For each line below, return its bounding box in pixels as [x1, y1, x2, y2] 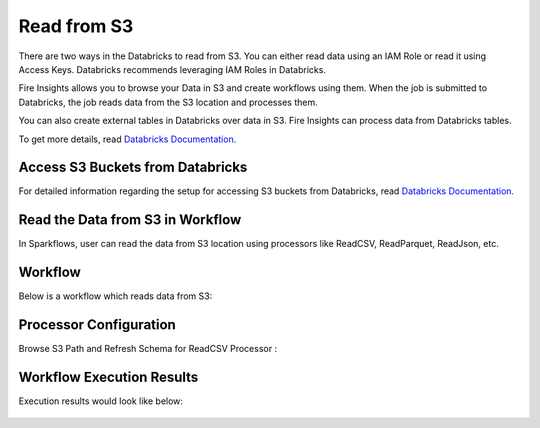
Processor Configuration [18, 316, 177, 334]
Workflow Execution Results [18, 368, 199, 385]
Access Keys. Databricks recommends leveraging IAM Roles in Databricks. [18, 63, 327, 75]
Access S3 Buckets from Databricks [18, 159, 248, 176]
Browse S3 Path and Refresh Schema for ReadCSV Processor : [18, 343, 278, 355]
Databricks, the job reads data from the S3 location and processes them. [18, 96, 319, 108]
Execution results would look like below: [18, 395, 184, 407]
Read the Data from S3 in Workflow [18, 211, 242, 229]
